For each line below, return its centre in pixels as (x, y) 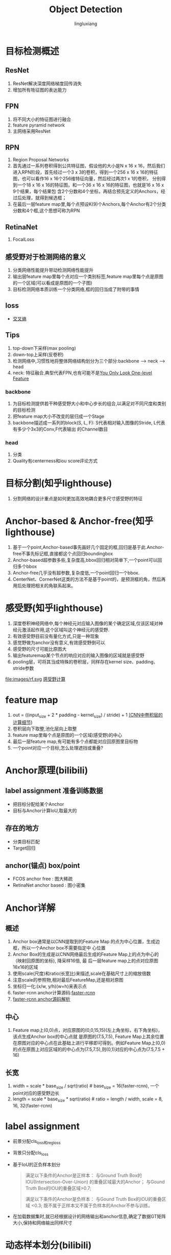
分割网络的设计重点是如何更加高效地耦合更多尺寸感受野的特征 (78, 499)
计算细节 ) (22, 722)
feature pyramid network (39, 125)
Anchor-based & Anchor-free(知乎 (79, 521)
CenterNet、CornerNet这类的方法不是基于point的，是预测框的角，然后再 (89, 579)
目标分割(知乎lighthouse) (59, 484)
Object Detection (86, 9)
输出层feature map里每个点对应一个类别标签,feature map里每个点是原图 (88, 276)
